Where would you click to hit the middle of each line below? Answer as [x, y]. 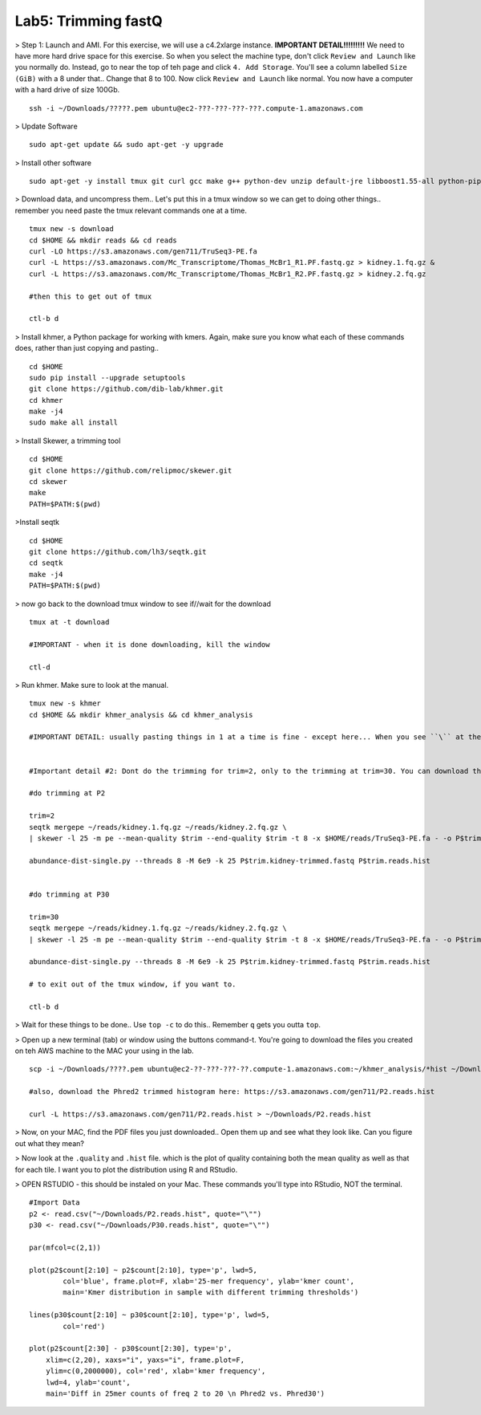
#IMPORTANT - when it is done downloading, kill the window [150, 644]
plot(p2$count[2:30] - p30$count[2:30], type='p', [131, 1349]
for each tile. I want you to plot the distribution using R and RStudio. [126, 1169]
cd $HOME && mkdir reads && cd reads [103, 240]
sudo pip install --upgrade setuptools [107, 378]
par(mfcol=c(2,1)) [65, 1247]
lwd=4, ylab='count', [88, 1382]
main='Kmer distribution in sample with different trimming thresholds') [211, 1293]
